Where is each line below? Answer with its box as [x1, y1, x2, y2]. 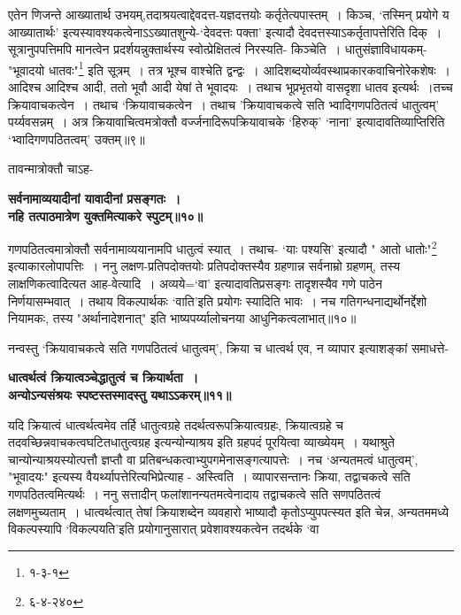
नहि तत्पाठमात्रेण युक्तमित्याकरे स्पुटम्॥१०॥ [8, 206, 203, 225]
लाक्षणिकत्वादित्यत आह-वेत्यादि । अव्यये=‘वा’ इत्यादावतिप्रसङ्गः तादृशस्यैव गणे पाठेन [8, 274, 382, 293]
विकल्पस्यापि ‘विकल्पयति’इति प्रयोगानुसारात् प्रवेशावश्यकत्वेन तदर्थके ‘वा [8, 519, 319, 538]
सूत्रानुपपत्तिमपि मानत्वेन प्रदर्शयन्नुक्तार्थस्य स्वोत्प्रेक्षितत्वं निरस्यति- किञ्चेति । [8, 40, 342, 58]
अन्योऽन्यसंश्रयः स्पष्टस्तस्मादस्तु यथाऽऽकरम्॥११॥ [8, 386, 232, 404]
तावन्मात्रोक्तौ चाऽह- [8, 159, 94, 178]
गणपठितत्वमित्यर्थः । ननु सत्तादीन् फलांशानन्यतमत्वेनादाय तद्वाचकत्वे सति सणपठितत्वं [8, 484, 381, 503]
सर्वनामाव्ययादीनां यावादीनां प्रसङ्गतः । [8, 189, 181, 207]
